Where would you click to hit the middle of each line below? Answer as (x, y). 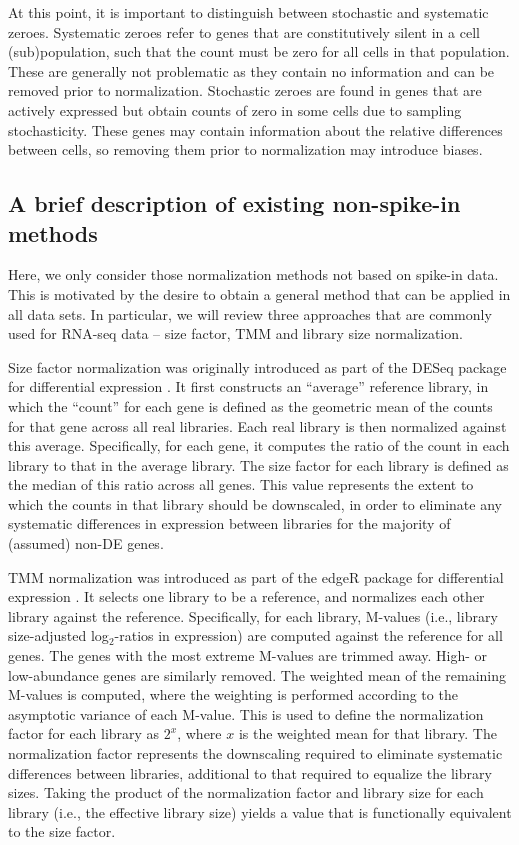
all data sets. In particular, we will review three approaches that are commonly (250, 313)
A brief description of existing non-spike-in (234, 203)
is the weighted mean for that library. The (367, 733)
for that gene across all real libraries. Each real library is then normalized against (257, 425)
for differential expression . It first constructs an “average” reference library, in (248, 386)
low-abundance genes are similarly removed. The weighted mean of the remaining (257, 674)
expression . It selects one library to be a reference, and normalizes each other (246, 596)
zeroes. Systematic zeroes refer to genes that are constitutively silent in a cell (244, 31)
